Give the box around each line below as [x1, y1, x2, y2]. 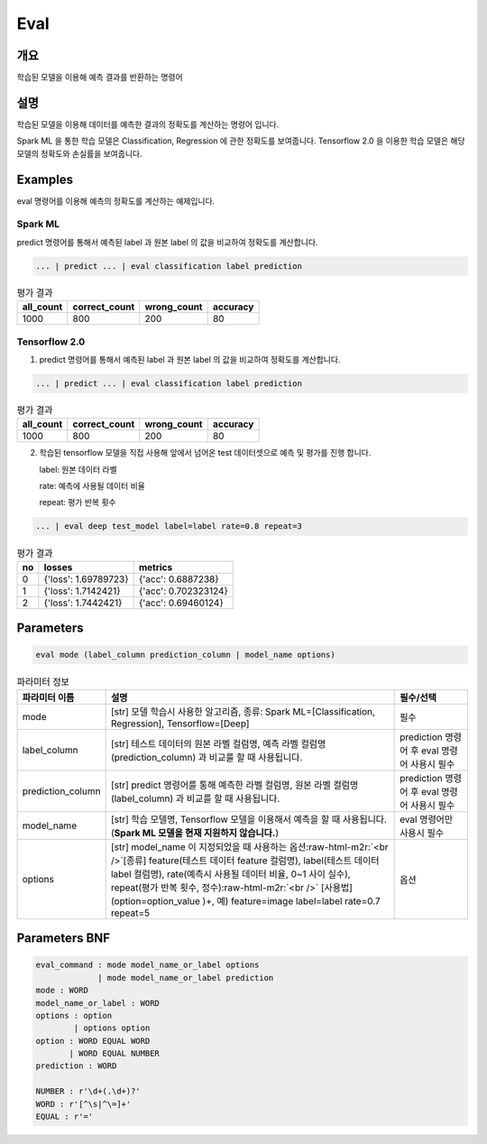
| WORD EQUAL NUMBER [69, 1048, 160, 1059]
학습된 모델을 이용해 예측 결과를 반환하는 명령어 [16, 72, 184, 83]
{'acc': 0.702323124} [138, 585, 229, 597]
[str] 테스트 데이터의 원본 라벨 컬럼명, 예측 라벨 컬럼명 [110, 737, 326, 750]
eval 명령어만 [400, 813, 454, 826]
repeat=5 [110, 907, 151, 919]
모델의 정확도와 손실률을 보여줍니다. [16, 148, 142, 159]
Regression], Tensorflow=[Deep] [110, 717, 250, 730]
